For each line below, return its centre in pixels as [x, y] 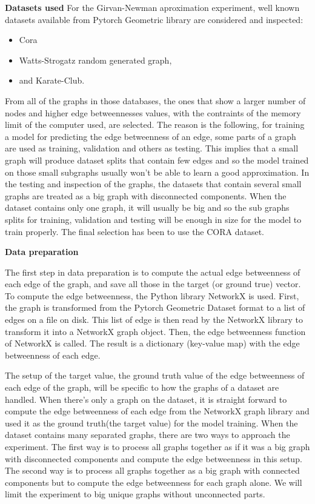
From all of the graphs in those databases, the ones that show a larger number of [155, 100]
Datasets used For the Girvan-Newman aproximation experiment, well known [152, 7]
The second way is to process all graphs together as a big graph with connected [152, 470]
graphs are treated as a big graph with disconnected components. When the [146, 195]
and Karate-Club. [52, 80]
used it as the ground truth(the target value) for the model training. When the [151, 423]
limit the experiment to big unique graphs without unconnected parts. [135, 494]
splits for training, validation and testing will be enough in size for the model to [153, 219]
